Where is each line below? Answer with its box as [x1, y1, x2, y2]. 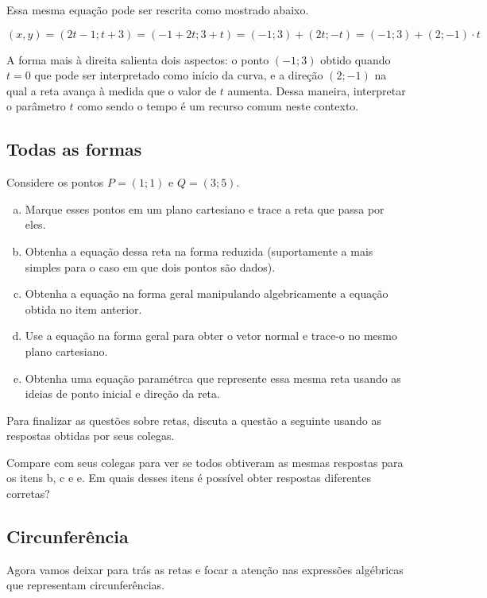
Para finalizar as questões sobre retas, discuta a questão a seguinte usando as [6, 411, 382, 428]
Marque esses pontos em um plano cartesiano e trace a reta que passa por [25, 200, 385, 217]
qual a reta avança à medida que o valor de [6, 82, 217, 98]
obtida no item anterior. [25, 300, 142, 317]
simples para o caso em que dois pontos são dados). [25, 258, 276, 275]
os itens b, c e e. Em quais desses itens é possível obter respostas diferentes [6, 469, 371, 486]
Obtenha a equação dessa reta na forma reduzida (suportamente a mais [25, 242, 373, 259]
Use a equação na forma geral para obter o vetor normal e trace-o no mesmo [25, 327, 397, 344]
